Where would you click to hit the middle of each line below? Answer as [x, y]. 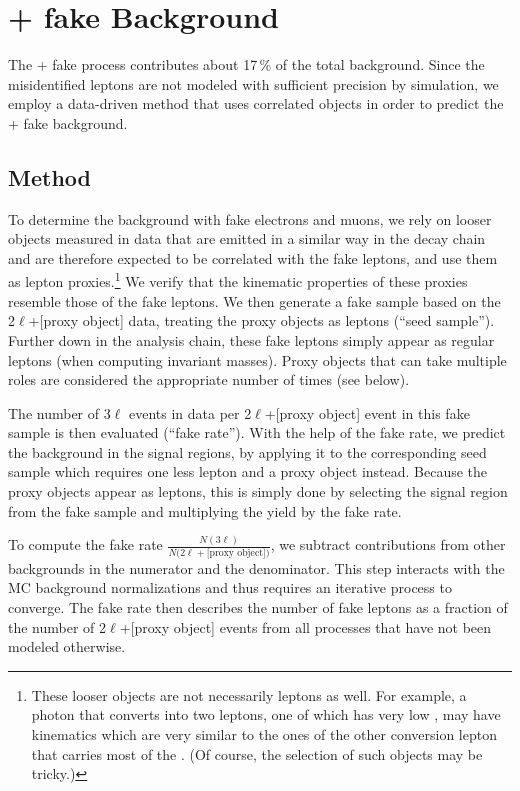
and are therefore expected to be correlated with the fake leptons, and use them [253, 257]
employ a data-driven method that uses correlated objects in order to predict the [256, 103]
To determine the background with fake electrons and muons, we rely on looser [250, 218]
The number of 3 [59, 412]
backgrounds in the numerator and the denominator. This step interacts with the [256, 567]
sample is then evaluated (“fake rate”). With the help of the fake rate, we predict [257, 432]
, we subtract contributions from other [388, 544]
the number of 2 [57, 626]
